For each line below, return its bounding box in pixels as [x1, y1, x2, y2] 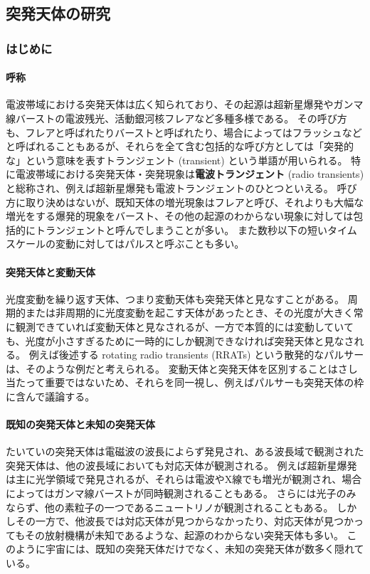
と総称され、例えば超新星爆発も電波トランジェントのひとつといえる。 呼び [6, 180, 357, 195]
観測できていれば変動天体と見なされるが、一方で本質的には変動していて [15, 319, 354, 334]
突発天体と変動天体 [6, 264, 95, 279]
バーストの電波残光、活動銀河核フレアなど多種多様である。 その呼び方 [15, 111, 347, 126]
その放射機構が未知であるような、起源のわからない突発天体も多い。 [25, 527, 344, 542]
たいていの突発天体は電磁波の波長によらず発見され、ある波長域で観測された [6, 444, 364, 459]
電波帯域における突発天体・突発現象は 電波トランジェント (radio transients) [15, 166, 364, 181]
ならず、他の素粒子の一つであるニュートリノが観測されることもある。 [6, 499, 334, 514]
